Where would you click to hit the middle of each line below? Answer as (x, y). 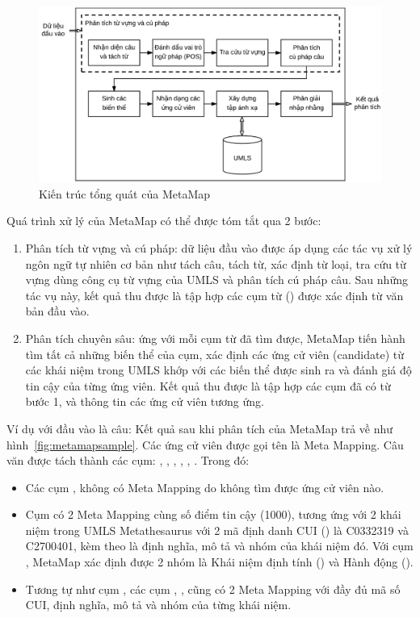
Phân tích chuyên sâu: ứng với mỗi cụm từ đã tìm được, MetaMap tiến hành (215, 338)
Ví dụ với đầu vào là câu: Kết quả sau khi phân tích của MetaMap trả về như (200, 428)
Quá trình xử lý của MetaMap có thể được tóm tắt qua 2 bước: (164, 221)
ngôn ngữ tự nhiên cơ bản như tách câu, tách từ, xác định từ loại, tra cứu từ (216, 263)
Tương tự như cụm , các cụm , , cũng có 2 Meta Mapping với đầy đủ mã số (213, 589)
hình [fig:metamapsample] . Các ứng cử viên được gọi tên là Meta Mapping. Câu (205, 444)
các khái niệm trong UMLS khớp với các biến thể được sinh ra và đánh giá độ (218, 370)
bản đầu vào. (57, 311)
